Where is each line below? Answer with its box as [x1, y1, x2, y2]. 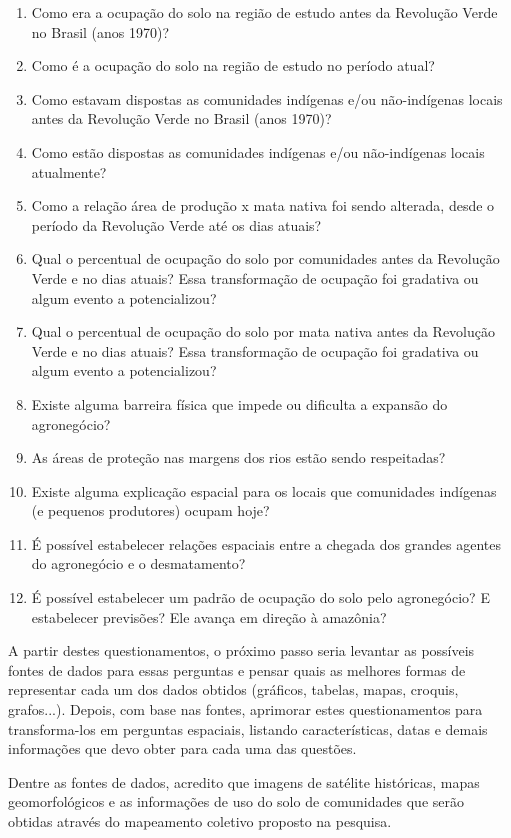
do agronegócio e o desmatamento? [31, 553, 246, 574]
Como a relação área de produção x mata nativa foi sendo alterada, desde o [31, 195, 495, 216]
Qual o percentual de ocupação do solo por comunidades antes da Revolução [31, 248, 500, 269]
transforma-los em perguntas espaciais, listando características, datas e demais [8, 718, 488, 739]
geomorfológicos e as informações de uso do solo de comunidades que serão [8, 791, 464, 812]
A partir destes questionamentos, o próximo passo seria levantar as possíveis [8, 640, 475, 661]
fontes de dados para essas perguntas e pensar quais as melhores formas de [8, 659, 466, 680]
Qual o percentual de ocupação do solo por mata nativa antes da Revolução [31, 321, 495, 342]
